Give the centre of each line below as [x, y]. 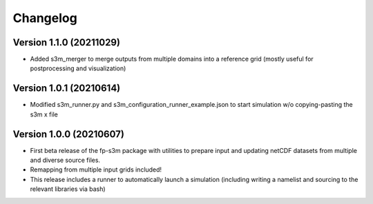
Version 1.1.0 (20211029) [67, 42]
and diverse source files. [65, 160]
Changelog [45, 18]
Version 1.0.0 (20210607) [68, 134]
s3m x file [44, 114]
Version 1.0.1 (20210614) [67, 89]
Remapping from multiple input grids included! [96, 170]
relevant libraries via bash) [68, 189]
